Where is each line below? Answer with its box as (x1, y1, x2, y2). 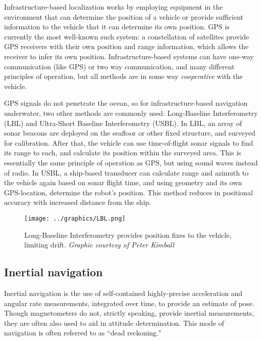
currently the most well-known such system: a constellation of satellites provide (4, 31, 249, 41)
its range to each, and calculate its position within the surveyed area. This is (4, 147, 241, 158)
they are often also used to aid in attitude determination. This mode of (4, 317, 224, 328)
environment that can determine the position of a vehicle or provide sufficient (4, 11, 243, 22)
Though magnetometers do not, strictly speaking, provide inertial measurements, (4, 308, 254, 318)
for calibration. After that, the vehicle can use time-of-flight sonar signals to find (4, 137, 253, 148)
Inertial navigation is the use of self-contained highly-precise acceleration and (4, 287, 243, 298)
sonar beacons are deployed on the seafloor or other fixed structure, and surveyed (4, 127, 255, 138)
